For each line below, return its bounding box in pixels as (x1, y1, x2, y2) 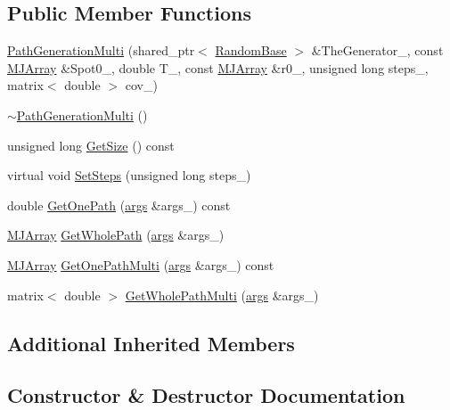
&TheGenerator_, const (311, 41, 444, 60)
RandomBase (215, 41, 287, 60)
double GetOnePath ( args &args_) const (7, 195, 231, 214)
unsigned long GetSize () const (7, 135, 175, 154)
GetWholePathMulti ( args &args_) (125, 285, 319, 304)
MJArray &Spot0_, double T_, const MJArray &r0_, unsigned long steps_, (7, 58, 429, 77)
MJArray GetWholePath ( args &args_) (7, 225, 225, 244)
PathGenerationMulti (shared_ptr (7, 41, 195, 60)
